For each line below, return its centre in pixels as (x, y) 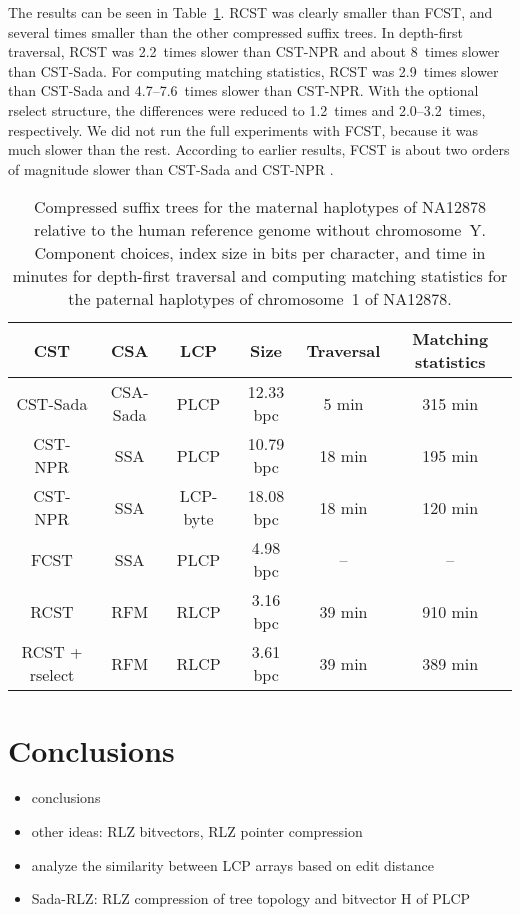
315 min (450, 403)
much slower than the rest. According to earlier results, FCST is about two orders (259, 149)
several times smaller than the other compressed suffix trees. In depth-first (236, 31)
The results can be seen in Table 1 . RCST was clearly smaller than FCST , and (250, 12)
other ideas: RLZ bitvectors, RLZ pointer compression (197, 831)
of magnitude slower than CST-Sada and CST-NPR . (171, 168)
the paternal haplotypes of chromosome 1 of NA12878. (260, 299)
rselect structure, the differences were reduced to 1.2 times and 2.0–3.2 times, (247, 109)
